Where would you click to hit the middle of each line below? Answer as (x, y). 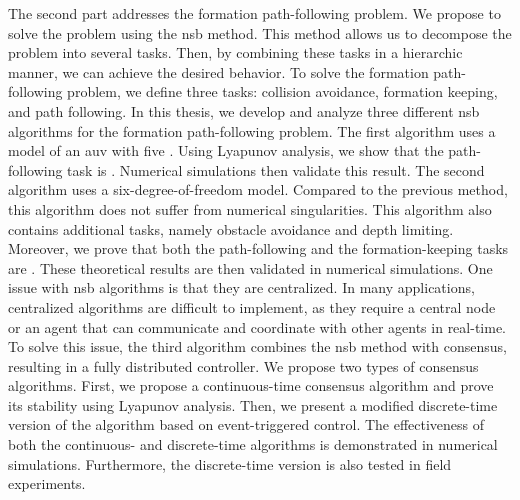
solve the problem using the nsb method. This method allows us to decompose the (260, 32)
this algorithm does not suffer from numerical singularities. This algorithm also (250, 208)
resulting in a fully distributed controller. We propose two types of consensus (243, 365)
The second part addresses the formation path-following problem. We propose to (254, 13)
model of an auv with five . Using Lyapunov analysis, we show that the (226, 150)
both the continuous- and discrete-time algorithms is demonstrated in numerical (253, 444)
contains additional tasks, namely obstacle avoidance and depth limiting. (231, 228)
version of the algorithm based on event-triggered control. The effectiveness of (246, 424)
